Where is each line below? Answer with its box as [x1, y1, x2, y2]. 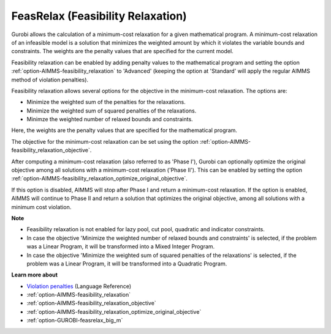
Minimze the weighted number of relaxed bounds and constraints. [26, 116, 193, 123]
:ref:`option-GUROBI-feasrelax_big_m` [26, 317, 123, 324]
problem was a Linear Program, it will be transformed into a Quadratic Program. [26, 260, 227, 267]
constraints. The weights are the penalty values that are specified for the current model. [11, 48, 234, 55]
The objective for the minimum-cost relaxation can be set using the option [11, 138, 199, 145]
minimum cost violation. [11, 203, 72, 210]
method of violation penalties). [11, 76, 89, 83]
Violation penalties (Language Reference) [26, 282, 132, 290]
